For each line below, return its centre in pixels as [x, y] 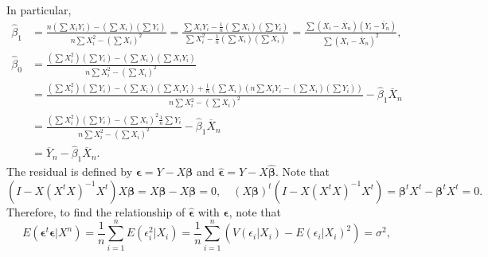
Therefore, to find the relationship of [96, 211]
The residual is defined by [70, 171]
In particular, [39, 10]
